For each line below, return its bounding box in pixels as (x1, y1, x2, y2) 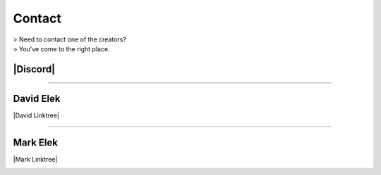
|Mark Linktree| (13, 155, 58, 163)
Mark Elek (13, 136, 58, 148)
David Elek (13, 92, 61, 105)
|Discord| (13, 63, 56, 75)
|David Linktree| (13, 111, 60, 119)
